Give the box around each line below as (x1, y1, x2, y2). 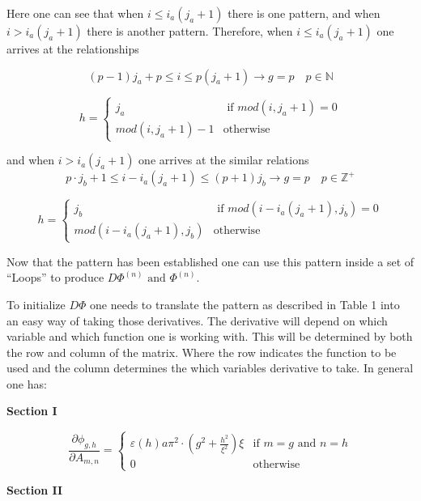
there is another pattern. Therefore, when (87, 23, 293, 39)
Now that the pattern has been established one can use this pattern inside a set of (6, 253, 415, 270)
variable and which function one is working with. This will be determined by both (6, 328, 413, 345)
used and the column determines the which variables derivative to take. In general (6, 359, 414, 376)
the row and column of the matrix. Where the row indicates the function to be (6, 343, 397, 360)
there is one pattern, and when (228, 5, 381, 21)
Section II (6, 481, 63, 498)
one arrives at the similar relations (138, 151, 309, 168)
